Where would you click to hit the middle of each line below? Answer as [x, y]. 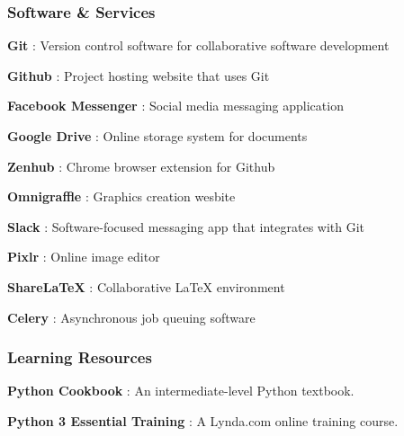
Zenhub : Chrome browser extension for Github [141, 166]
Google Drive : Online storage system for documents [157, 136]
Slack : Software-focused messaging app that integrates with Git [186, 226]
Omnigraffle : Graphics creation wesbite [121, 196]
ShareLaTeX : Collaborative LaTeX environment [146, 286]
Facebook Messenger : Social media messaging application [175, 106]
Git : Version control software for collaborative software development [198, 45]
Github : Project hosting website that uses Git [139, 75]
